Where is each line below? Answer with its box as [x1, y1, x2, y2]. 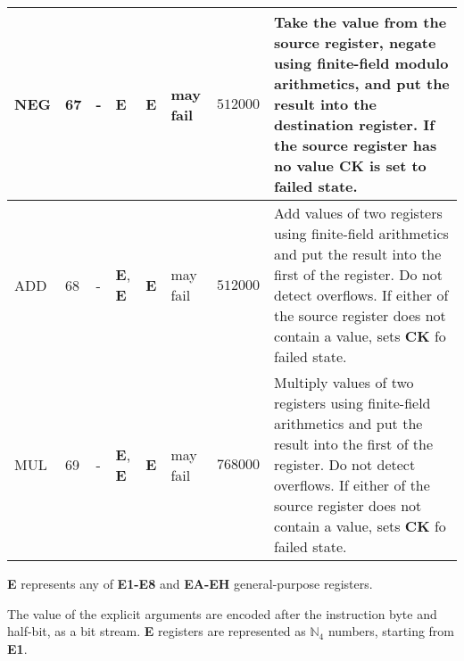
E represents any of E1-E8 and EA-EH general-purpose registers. [7, 574, 373, 592]
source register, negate [274, 32, 436, 53]
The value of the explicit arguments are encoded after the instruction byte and [7, 604, 437, 623]
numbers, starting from [327, 622, 455, 640]
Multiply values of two [274, 372, 414, 392]
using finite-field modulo [274, 53, 449, 73]
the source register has [274, 135, 437, 155]
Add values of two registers [274, 202, 443, 223]
